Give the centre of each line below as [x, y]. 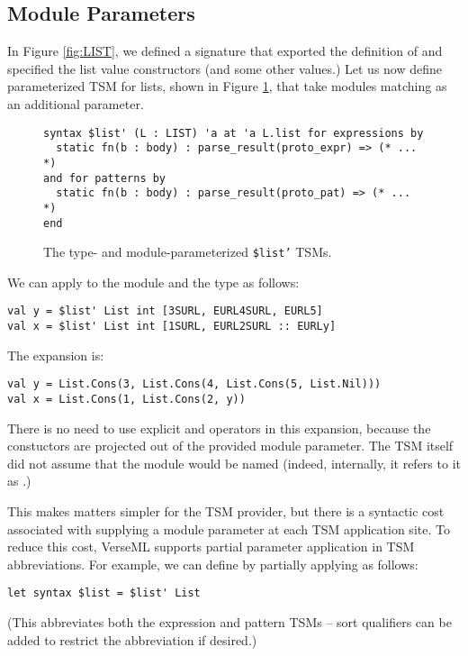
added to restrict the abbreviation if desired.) [132, 639]
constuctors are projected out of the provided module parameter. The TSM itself [230, 446]
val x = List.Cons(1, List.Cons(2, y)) [126, 399]
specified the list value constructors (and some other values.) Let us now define [225, 68]
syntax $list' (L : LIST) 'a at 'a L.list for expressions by [234, 133]
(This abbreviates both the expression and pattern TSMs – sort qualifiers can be [229, 622]
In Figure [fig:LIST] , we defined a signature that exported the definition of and [225, 51]
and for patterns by [105, 178]
